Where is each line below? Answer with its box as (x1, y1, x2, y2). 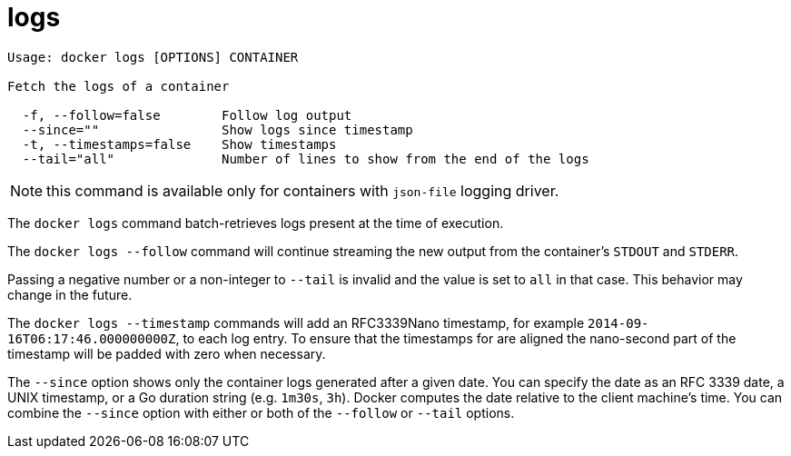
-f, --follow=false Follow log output (22, 107, 352, 123)
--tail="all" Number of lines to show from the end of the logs (22, 151, 589, 166)
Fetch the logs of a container (7, 78, 230, 94)
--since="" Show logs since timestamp (22, 122, 413, 137)
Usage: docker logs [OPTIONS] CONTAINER (7, 49, 299, 64)
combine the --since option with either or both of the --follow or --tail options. (7, 404, 515, 421)
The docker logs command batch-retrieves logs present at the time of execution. (7, 214, 504, 231)
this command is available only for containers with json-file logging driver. (46, 181, 559, 200)
